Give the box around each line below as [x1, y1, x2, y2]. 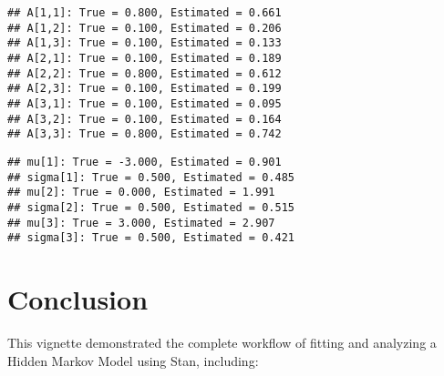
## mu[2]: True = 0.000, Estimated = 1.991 [7, 186, 275, 199]
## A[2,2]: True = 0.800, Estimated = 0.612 [7, 66, 282, 80]
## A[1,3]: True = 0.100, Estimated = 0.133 [7, 36, 282, 50]
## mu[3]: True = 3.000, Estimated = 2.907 [7, 216, 275, 229]
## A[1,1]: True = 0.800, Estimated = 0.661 [7, 6, 282, 19]
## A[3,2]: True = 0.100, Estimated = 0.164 [7, 112, 282, 126]
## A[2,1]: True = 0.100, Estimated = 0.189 [7, 51, 282, 65]
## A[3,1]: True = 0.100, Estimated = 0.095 [7, 97, 282, 110]
